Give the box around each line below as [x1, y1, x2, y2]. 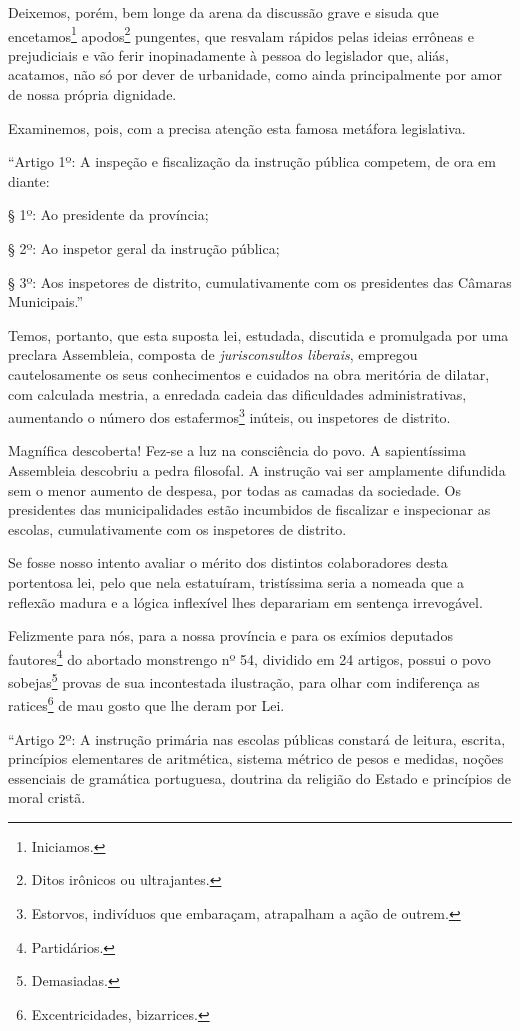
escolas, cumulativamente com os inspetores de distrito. [8, 518, 347, 539]
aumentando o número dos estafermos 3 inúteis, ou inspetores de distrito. [8, 404, 451, 427]
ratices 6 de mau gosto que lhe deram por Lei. [8, 692, 285, 715]
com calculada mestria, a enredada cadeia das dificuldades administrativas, [8, 383, 467, 404]
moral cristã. [8, 787, 86, 808]
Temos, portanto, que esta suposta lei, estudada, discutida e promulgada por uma [8, 324, 509, 345]
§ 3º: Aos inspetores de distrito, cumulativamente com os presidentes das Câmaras [8, 271, 512, 292]
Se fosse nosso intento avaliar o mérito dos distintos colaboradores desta [8, 552, 448, 573]
